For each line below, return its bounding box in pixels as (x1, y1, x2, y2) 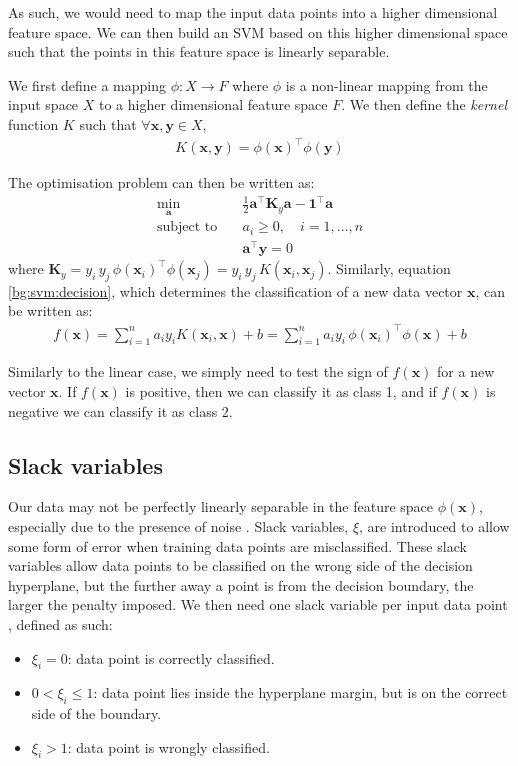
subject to (156, 220, 218, 235)
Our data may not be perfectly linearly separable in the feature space (8, 496, 434, 517)
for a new (437, 361, 495, 382)
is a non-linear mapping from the (285, 74, 488, 95)
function (8, 113, 59, 134)
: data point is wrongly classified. (67, 736, 270, 757)
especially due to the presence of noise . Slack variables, (8, 515, 349, 536)
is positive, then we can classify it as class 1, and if (125, 380, 437, 401)
